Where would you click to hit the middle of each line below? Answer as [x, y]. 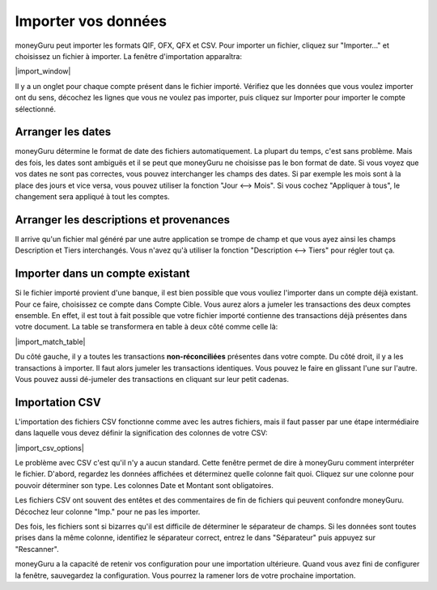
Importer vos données [91, 21]
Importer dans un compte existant [102, 274]
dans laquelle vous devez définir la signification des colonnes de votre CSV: [141, 433]
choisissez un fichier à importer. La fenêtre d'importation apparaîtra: [129, 56]
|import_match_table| [50, 342]
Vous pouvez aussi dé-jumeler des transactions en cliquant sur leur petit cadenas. [152, 379]
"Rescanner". [37, 549]
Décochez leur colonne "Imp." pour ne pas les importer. [108, 511]
